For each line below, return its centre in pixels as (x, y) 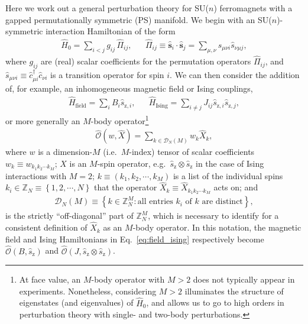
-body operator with (128, 279)
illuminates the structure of (234, 291)
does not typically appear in (244, 279)
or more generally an (43, 120)
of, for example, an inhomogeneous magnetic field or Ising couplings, (129, 88)
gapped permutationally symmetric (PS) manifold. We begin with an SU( (139, 19)
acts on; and (236, 187)
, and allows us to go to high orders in (215, 302)
